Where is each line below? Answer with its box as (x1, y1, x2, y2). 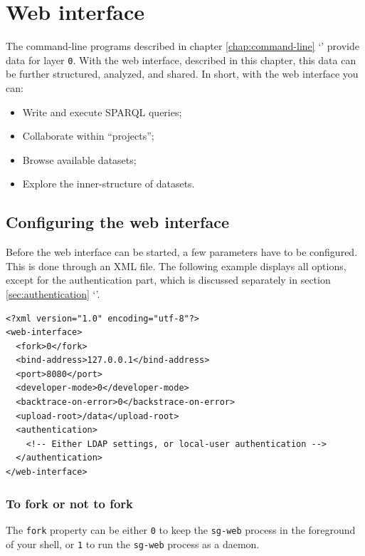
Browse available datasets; (22, 152, 137, 167)
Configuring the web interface (6, 211, 230, 233)
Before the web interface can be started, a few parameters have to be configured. (6, 244, 358, 259)
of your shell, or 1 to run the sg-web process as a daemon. (6, 536, 260, 551)
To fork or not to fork (6, 494, 133, 512)
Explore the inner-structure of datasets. (22, 176, 195, 191)
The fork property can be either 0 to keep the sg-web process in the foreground (6, 522, 356, 537)
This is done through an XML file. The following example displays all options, (6, 258, 347, 273)
